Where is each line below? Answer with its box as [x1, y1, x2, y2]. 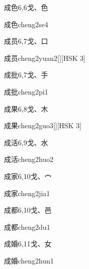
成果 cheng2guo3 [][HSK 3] [4, 120, 81, 131]
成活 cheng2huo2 [4, 154, 53, 164]
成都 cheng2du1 [4, 221, 50, 232]
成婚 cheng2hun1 [4, 255, 54, 265]
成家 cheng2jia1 [4, 188, 50, 198]
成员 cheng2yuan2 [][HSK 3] [4, 52, 85, 63]
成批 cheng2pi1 [4, 86, 48, 97]
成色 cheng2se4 [4, 19, 48, 29]
